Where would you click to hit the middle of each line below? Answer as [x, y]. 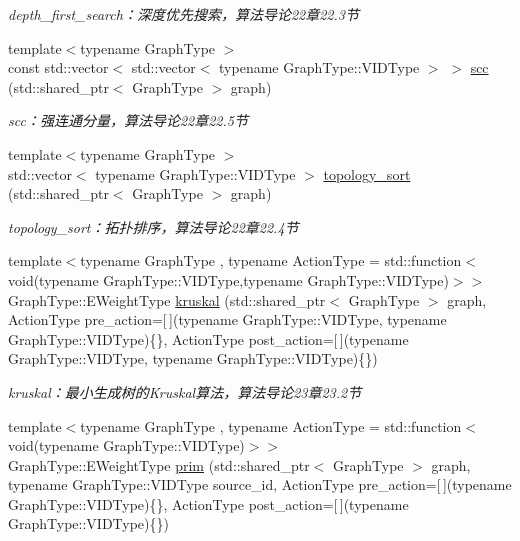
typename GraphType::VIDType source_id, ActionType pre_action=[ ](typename [260, 484]
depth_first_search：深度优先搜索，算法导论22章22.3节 [183, 14]
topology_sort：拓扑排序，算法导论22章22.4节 [153, 226]
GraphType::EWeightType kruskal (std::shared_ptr [167, 299]
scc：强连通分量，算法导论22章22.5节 [128, 120]
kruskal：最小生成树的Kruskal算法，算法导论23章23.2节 [185, 391]
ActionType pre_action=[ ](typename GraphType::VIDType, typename [227, 319]
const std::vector [58, 67]
